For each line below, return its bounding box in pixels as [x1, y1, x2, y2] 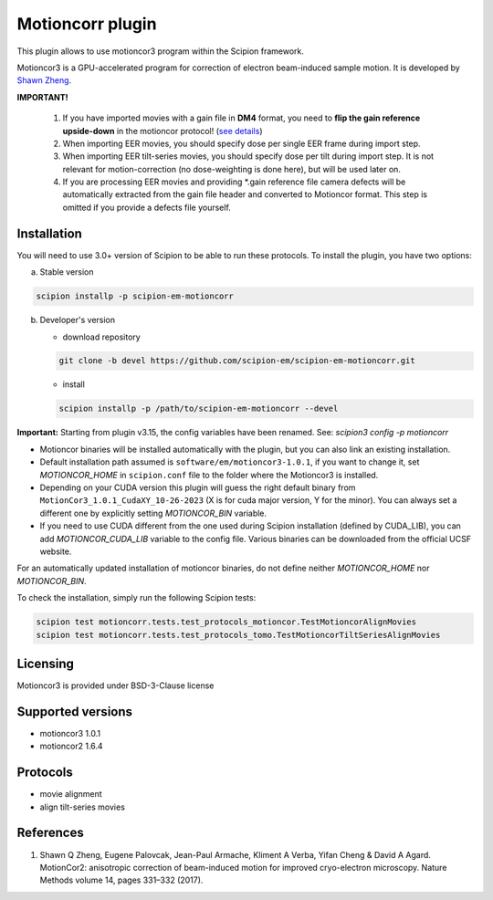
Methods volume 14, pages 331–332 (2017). [39, 874, 204, 885]
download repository [62, 331, 141, 342]
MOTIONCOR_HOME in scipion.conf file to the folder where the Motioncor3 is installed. [39, 469, 379, 480]
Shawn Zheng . [16, 75, 72, 86]
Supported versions [16, 704, 132, 719]
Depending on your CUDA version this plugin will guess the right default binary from [39, 482, 356, 493]
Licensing [16, 655, 75, 671]
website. [39, 546, 72, 557]
